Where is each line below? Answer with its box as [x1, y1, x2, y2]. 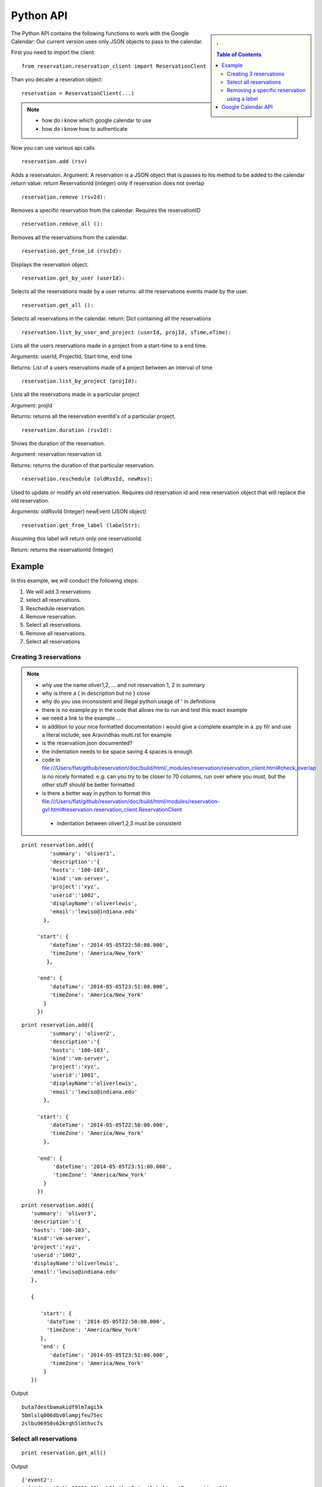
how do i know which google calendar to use [42, 117, 151, 124]
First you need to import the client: [11, 49, 96, 56]
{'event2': [21, 1477, 53, 1483]
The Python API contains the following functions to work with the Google [11, 30, 190, 37]
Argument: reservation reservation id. [11, 451, 103, 458]
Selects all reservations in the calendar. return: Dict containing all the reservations [11, 315, 211, 322]
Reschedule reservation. [26, 604, 86, 612]
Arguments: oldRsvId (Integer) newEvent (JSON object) [11, 508, 147, 515]
